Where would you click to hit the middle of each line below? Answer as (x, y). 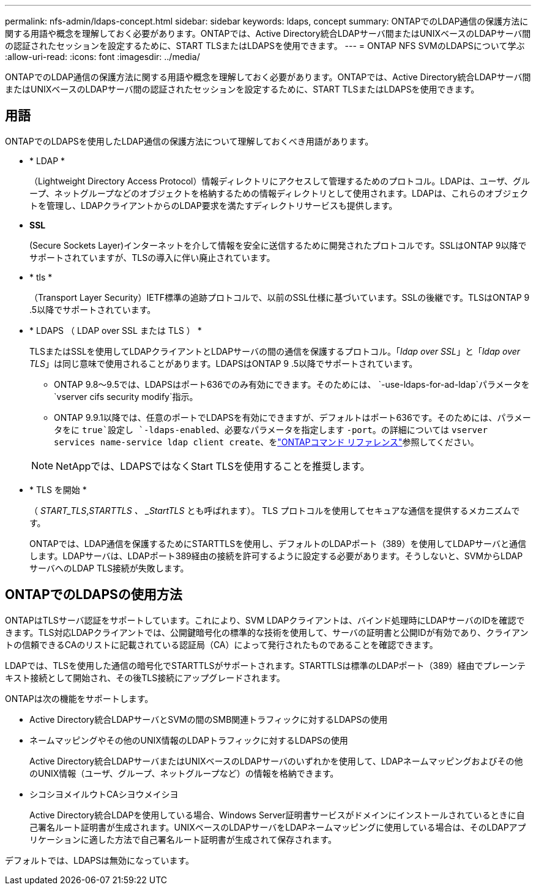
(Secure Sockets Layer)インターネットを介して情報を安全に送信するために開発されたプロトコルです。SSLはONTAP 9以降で (278, 245)
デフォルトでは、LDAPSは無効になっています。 (100, 860)
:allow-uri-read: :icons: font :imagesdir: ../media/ (102, 57)
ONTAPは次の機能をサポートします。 (79, 698)
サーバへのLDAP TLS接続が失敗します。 (109, 568)
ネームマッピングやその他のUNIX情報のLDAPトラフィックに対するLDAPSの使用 (189, 740)
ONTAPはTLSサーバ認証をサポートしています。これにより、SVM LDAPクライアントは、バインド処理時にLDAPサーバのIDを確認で (265, 620)
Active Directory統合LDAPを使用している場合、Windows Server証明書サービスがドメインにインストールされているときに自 (277, 815)
